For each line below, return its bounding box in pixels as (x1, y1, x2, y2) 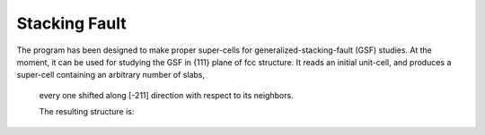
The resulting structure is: (39, 106, 135, 117)
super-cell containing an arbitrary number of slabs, (16, 70, 206, 80)
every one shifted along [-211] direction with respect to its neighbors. (39, 89, 294, 100)
